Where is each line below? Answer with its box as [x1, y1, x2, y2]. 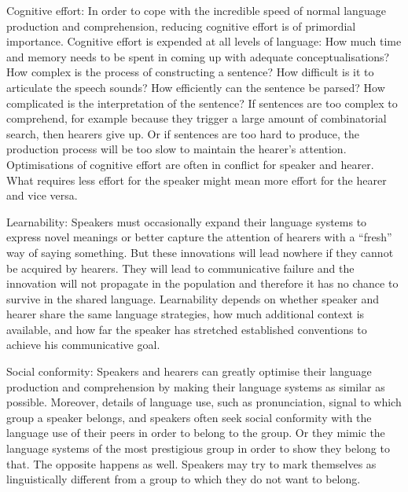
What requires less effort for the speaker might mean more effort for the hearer [6, 171, 387, 188]
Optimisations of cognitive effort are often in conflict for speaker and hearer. [6, 156, 374, 172]
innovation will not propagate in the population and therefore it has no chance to [6, 275, 399, 292]
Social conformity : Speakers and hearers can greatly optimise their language [6, 363, 372, 380]
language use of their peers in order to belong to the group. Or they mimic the [6, 424, 385, 441]
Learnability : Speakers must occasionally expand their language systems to [6, 213, 367, 229]
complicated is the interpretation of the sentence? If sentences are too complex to [6, 94, 398, 111]
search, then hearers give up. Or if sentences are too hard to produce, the [6, 125, 359, 141]
